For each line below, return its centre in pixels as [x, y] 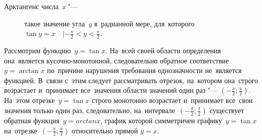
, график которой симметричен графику [161, 120]
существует [227, 110]
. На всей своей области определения [163, 50]
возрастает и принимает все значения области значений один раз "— [111, 90]
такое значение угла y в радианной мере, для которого [110, 23]
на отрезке [21, 130]
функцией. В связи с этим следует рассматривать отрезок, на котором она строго [131, 80]
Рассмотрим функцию [37, 50]
